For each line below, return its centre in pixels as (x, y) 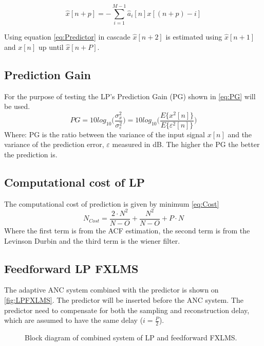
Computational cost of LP (74, 182)
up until (51, 47)
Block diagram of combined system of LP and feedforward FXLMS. (131, 337)
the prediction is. (31, 154)
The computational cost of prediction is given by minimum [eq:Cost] (112, 203)
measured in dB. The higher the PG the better (186, 144)
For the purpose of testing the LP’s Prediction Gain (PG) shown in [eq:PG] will (130, 96)
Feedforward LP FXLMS (71, 268)
